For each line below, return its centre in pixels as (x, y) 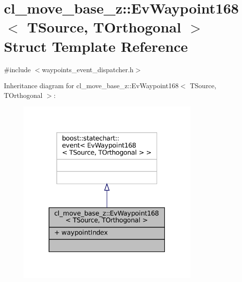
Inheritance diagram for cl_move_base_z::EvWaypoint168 (91, 86)
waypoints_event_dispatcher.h (88, 69)
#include (17, 69)
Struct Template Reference (96, 46)
